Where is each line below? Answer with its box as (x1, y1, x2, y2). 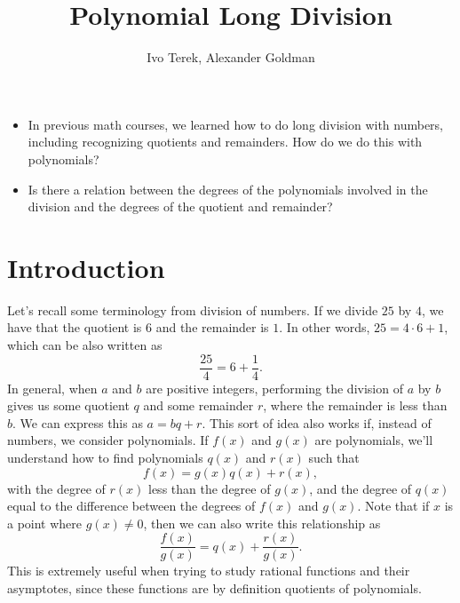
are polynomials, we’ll (314, 431, 433, 449)
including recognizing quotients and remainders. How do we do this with (28, 132, 423, 151)
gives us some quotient (7, 396, 130, 415)
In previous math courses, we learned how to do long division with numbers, (28, 115, 444, 133)
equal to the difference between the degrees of (7, 496, 256, 515)
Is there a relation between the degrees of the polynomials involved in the (28, 179, 428, 198)
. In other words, (279, 318, 370, 337)
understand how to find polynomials (7, 448, 203, 467)
